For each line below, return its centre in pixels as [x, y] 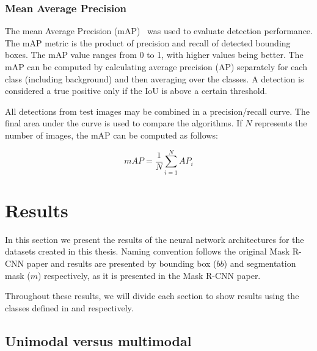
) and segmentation [260, 263]
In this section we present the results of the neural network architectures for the [155, 239]
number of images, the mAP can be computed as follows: [111, 135]
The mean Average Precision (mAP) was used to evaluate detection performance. [159, 31]
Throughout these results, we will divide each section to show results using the [152, 296]
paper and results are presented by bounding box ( [122, 263]
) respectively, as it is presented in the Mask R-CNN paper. [149, 275]
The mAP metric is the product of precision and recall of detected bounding [148, 42]
